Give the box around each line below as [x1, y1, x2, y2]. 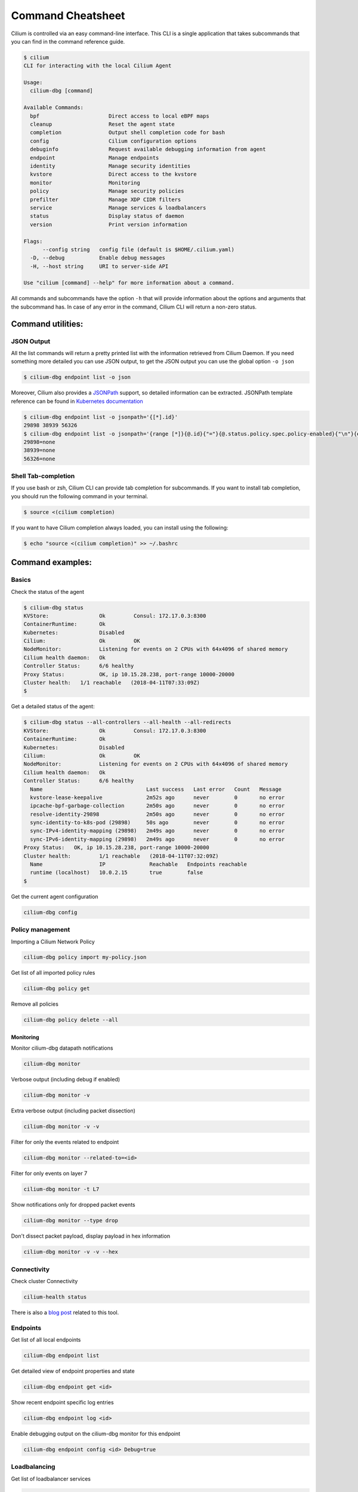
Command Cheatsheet [11, 9, 125, 22]
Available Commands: [23, 104, 84, 111]
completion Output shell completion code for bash [30, 129, 226, 136]
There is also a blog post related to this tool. [11, 1309, 119, 1316]
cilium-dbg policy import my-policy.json [23, 954, 147, 961]
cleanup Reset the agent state [30, 121, 175, 128]
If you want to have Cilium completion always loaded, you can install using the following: [11, 524, 229, 531]
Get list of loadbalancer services [11, 1475, 91, 1482]
